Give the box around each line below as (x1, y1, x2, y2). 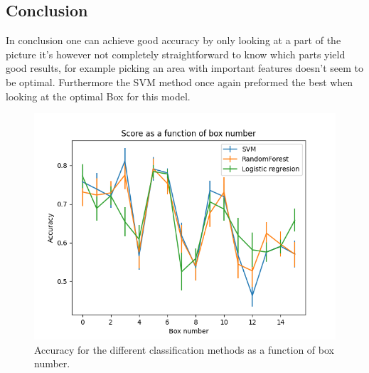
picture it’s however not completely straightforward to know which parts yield (6, 46, 346, 61)
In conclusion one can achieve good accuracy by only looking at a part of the (6, 33, 341, 48)
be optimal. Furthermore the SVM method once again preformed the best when (6, 74, 353, 89)
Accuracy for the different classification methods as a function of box (34, 342, 334, 357)
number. (34, 356, 70, 371)
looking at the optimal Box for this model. (6, 88, 191, 103)
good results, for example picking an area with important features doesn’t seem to (6, 61, 364, 75)
